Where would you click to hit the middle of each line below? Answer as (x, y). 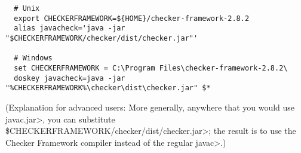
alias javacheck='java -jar (70, 28)
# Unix (27, 8)
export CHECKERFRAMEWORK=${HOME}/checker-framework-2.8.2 (132, 18)
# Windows (33, 58)
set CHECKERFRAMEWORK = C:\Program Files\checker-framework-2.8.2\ (151, 68)
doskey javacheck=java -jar (70, 78)
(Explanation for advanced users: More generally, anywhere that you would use (150, 107)
